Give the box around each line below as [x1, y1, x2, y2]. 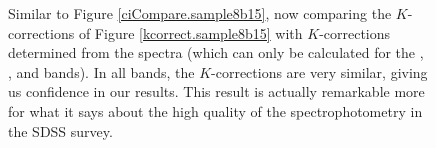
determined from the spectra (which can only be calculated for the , [8, 42, 424, 63]
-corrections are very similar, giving [211, 61, 428, 82]
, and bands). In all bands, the [8, 61, 195, 82]
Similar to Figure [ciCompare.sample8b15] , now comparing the [8, 3, 392, 23]
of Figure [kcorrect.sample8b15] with [78, 22, 303, 43]
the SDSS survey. [8, 120, 113, 141]
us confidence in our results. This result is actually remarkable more [8, 81, 425, 102]
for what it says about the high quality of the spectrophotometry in [8, 100, 423, 121]
